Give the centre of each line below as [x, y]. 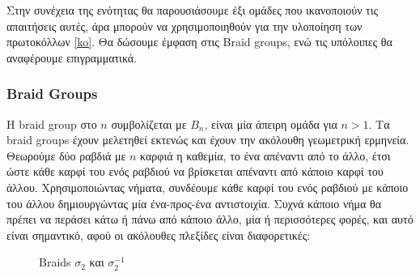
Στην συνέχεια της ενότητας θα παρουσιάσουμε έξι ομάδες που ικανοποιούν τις [193, 10]
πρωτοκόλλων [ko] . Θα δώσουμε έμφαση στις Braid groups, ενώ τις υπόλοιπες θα [199, 42]
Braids [55, 262]
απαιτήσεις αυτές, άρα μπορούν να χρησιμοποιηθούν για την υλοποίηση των [185, 26]
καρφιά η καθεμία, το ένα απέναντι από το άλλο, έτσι [265, 155]
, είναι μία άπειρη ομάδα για [271, 124]
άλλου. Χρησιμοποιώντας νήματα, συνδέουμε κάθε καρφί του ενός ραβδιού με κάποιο [208, 187]
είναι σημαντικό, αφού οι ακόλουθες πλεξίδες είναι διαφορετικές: [159, 234]
